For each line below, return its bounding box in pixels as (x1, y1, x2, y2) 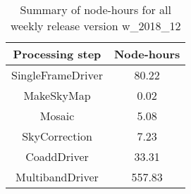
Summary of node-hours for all (20, 1, 171, 18)
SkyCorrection (22, 128, 92, 144)
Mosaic (39, 108, 75, 124)
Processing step (13, 46, 101, 62)
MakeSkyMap (23, 87, 91, 103)
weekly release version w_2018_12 (10, 18, 181, 34)
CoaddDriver (25, 148, 89, 164)
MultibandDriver (16, 169, 99, 185)
